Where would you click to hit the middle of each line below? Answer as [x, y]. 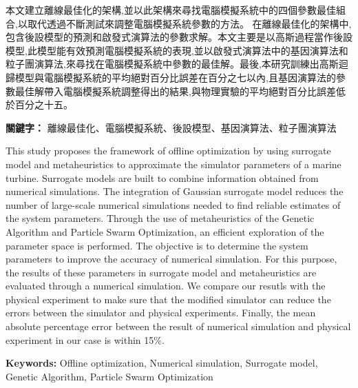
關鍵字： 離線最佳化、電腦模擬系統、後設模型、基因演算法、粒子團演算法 [171, 127]
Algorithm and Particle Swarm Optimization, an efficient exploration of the [165, 231]
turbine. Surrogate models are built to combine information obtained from [162, 177]
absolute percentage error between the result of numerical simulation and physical [178, 326]
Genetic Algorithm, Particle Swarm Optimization [109, 376]
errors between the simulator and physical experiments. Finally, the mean [161, 313]
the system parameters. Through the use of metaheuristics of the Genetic [160, 218]
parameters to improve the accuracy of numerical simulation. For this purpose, [171, 259]
